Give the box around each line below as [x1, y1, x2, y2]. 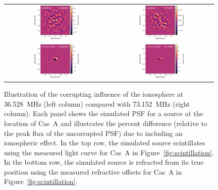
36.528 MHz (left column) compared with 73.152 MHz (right [4, 98, 190, 109]
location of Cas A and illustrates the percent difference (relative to [4, 118, 208, 128]
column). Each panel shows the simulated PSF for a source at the [4, 108, 203, 119]
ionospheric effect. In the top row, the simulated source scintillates [4, 137, 206, 148]
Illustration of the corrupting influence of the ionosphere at [4, 89, 183, 99]
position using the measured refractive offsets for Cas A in [4, 166, 182, 177]
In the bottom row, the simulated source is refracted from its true [4, 157, 204, 167]
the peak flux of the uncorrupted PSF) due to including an [4, 127, 183, 138]
